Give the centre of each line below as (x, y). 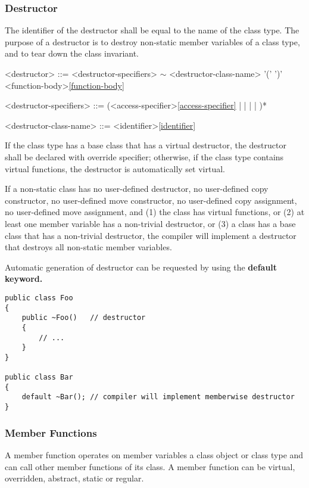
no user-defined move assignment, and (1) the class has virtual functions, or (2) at (155, 212)
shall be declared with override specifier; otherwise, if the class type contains (144, 156)
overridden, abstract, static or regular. (74, 478)
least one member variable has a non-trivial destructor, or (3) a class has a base (150, 223)
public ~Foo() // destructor (84, 318)
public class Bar (39, 377)
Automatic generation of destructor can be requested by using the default (141, 267)
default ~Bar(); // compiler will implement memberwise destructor (158, 397)
